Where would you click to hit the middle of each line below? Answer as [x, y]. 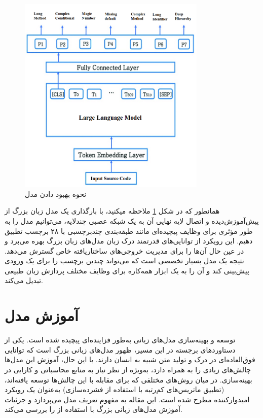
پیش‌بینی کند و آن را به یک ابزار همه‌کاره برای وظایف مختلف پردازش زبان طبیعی [127, 270]
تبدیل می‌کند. [24, 280]
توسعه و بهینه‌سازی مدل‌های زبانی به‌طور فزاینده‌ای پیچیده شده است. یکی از [120, 340]
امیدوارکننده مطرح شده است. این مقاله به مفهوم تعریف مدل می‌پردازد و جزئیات [127, 399]
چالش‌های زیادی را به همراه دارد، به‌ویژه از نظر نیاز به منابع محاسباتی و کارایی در [128, 369]
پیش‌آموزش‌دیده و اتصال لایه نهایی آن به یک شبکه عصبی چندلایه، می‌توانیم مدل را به [132, 220]
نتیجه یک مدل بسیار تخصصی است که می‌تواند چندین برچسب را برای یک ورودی [124, 260]
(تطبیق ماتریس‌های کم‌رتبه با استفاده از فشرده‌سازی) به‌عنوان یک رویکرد [115, 389]
